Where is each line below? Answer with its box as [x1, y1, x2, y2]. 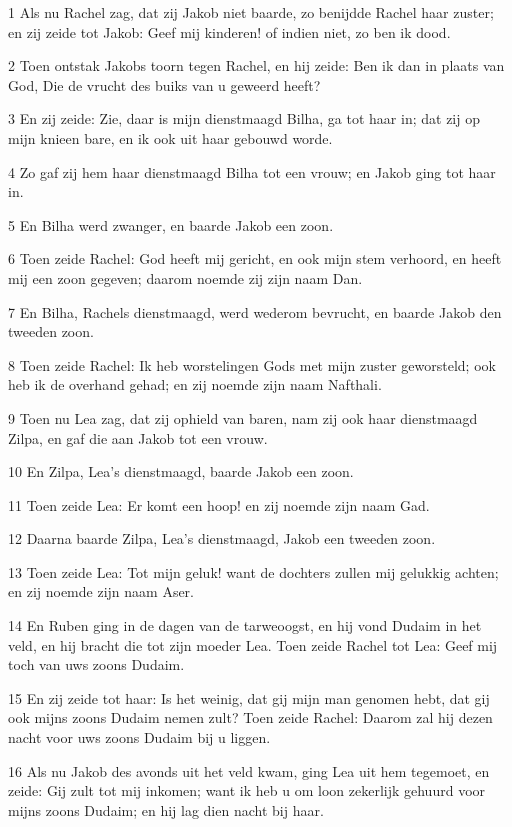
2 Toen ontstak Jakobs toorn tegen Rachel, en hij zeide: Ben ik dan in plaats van [8, 55, 505, 76]
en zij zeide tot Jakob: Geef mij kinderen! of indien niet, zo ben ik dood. [8, 21, 451, 42]
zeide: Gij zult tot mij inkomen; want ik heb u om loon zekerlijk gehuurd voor [8, 780, 486, 801]
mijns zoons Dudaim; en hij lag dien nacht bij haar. [8, 799, 324, 820]
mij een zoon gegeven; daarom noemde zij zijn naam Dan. [8, 267, 363, 288]
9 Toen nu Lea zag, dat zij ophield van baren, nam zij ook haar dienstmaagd [8, 407, 478, 428]
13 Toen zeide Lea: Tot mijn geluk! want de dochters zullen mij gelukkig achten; [8, 561, 499, 582]
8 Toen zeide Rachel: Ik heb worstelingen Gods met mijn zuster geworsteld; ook [8, 354, 496, 375]
